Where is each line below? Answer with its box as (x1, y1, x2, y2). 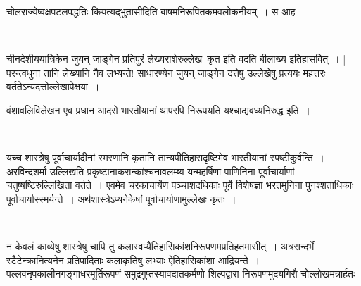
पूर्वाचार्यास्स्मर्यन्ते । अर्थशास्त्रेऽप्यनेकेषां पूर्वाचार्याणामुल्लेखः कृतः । (6, 191, 236, 206)
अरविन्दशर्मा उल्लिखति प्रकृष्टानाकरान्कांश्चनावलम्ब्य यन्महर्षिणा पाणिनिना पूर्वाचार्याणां (6, 163, 295, 178)
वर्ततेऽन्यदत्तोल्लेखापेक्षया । (6, 79, 100, 94)
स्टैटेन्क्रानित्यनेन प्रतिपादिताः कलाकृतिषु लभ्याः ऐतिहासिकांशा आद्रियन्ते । (6, 252, 260, 267)
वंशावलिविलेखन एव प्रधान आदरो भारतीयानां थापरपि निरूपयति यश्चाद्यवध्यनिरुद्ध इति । (6, 102, 310, 117)
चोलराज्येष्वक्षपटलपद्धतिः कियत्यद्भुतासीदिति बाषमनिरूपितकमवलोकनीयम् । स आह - (6, 4, 302, 18)
